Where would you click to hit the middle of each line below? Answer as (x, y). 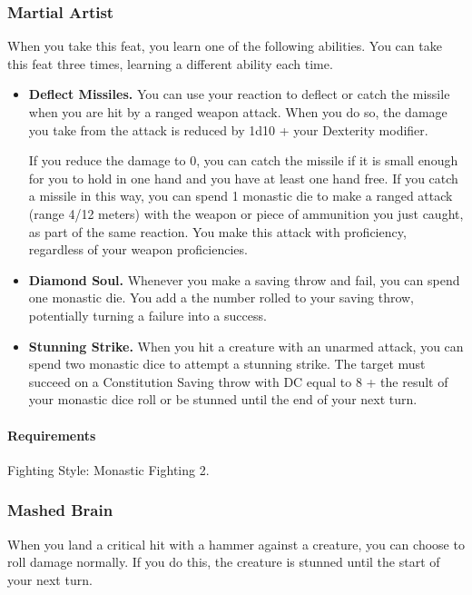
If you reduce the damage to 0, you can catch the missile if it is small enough (243, 160)
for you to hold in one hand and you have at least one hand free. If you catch (243, 178)
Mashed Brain (60, 510)
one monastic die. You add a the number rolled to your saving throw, (221, 297)
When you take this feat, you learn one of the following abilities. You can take (225, 46)
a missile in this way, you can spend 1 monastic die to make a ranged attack (241, 196)
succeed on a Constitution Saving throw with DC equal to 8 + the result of (238, 381)
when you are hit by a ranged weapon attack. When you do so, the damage (238, 112)
